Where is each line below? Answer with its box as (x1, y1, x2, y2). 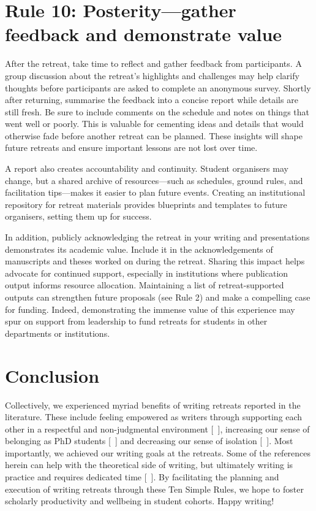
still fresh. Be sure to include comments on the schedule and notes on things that (5, 105, 309, 118)
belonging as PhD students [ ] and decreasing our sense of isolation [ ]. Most (5, 434, 293, 447)
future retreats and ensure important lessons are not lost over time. (5, 141, 258, 154)
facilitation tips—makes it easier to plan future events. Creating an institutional (5, 186, 306, 199)
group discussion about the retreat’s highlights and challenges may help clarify (5, 69, 299, 82)
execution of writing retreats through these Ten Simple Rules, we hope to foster (5, 482, 304, 495)
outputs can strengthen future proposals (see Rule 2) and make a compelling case (5, 291, 310, 303)
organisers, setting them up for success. (5, 210, 152, 223)
